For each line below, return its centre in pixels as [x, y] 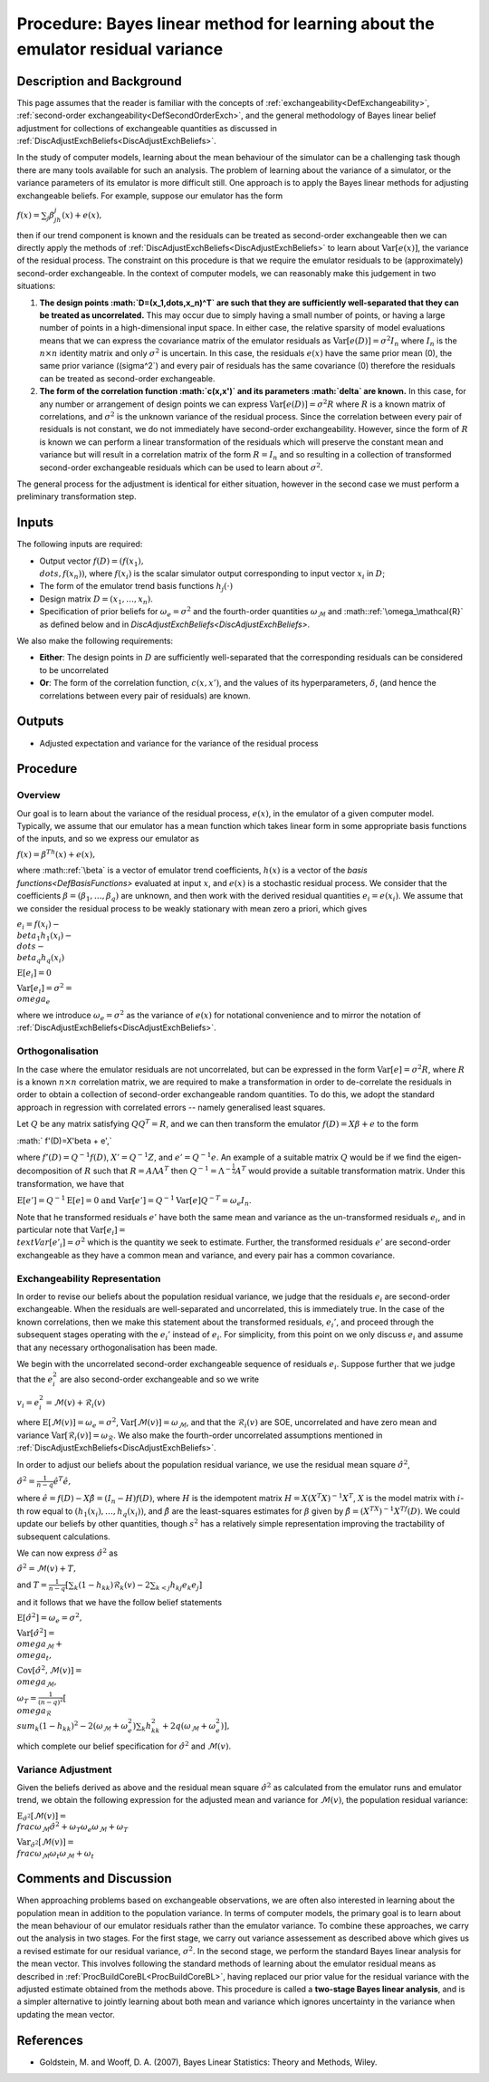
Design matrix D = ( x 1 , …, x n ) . [96, 600]
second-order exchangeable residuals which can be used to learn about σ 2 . [181, 467]
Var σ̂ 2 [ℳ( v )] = [45, 1843]
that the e [35, 1379]
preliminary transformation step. [77, 496]
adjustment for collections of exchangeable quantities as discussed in [147, 128]
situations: [36, 286]
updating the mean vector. [66, 2014]
